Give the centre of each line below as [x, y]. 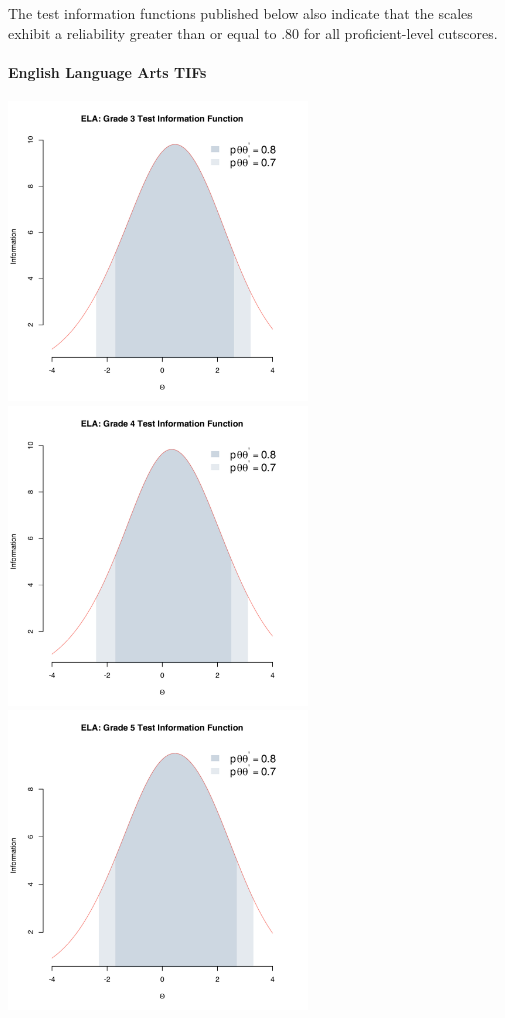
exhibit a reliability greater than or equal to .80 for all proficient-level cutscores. [253, 32]
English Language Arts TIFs [107, 71]
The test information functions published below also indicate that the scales [240, 13]
